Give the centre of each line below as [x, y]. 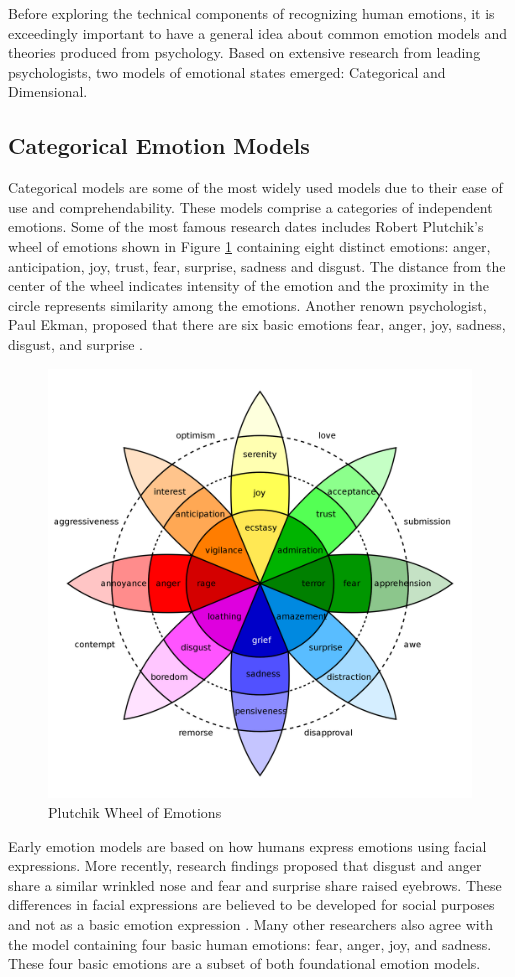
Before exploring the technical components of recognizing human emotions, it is [251, 13]
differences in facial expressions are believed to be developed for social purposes [251, 904]
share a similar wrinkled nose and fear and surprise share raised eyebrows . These [255, 884]
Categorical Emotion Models [159, 145]
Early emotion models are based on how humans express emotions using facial [247, 845]
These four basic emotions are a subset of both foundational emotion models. [244, 963]
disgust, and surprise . [75, 343]
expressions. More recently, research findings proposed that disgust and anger [245, 865]
